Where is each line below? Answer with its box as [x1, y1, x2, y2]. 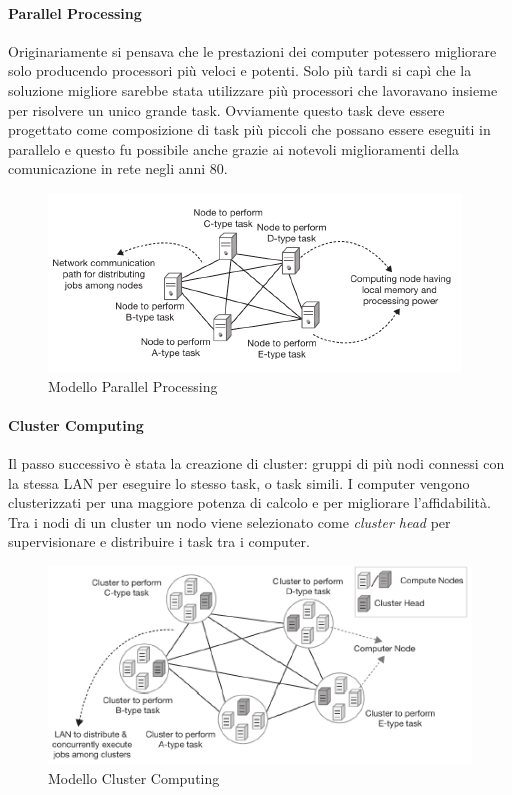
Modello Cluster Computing [48, 767, 220, 788]
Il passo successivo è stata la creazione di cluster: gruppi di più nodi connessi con [8, 452, 505, 473]
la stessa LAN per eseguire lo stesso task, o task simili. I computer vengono [8, 472, 470, 493]
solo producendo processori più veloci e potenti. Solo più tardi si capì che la [8, 60, 472, 81]
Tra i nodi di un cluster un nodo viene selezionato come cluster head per [8, 511, 451, 532]
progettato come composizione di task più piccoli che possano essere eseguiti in [8, 119, 491, 140]
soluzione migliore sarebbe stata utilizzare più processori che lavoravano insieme [8, 79, 498, 100]
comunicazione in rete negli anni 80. [8, 158, 228, 179]
